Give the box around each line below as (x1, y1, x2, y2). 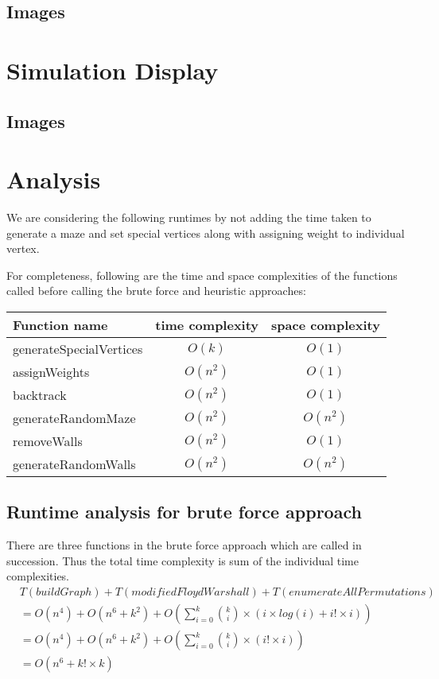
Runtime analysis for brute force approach (6, 499, 362, 524)
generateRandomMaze (13, 409, 136, 428)
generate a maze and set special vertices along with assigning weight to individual (6, 224, 405, 241)
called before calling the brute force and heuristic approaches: (6, 282, 306, 299)
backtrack (13, 386, 67, 405)
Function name (13, 316, 108, 335)
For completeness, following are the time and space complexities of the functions (6, 266, 398, 283)
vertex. (6, 240, 40, 257)
